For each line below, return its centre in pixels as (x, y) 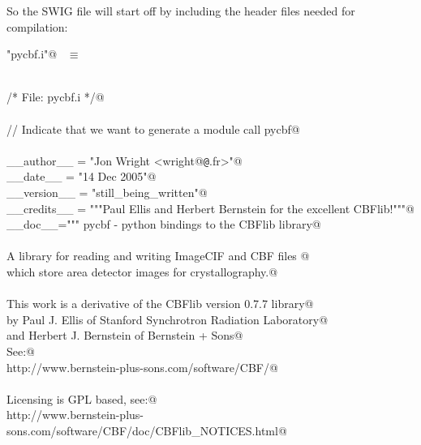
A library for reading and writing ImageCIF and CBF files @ (158, 256)
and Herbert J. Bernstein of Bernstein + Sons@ (125, 335)
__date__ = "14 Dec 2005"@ (82, 176)
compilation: (37, 26)
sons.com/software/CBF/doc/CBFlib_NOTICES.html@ (147, 430)
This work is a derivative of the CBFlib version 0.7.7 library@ (160, 304)
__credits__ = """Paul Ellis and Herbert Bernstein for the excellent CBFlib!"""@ (210, 208)
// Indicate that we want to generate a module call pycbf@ (153, 128)
